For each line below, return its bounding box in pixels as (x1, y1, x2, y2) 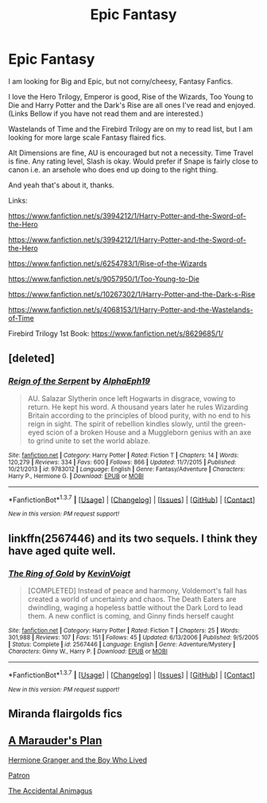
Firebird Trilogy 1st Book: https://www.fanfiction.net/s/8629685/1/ (8, 328, 224, 338)
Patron (8, 770, 30, 780)
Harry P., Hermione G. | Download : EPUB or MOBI (8, 472, 145, 480)
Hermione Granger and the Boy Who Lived (8, 755, 148, 764)
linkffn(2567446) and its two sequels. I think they (8, 531, 258, 545)
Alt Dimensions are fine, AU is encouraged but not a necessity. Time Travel (8, 148, 253, 157)
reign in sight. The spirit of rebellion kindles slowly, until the (27, 419, 222, 428)
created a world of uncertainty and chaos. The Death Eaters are (27, 594, 237, 604)
